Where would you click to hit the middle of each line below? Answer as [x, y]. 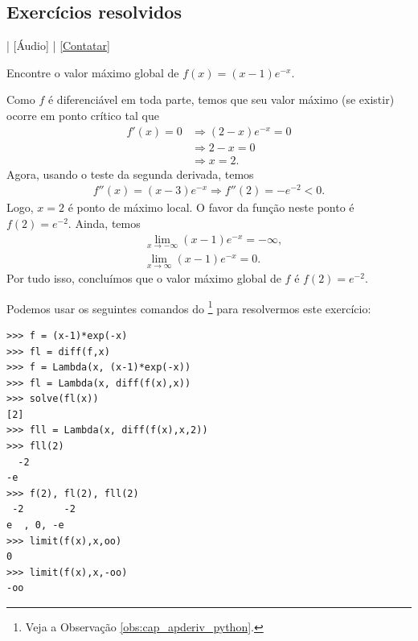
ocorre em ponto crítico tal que [83, 115]
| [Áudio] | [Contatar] [58, 45]
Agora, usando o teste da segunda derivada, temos [130, 174]
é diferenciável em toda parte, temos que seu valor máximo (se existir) [221, 99]
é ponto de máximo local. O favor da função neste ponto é [211, 207]
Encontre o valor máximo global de [93, 72]
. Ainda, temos [104, 223]
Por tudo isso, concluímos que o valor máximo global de [144, 278]
